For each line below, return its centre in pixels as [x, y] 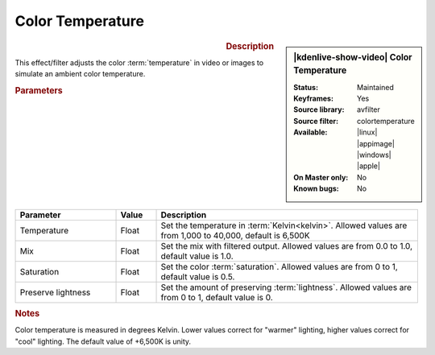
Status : [306, 87]
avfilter [369, 109]
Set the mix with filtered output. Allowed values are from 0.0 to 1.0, [287, 246]
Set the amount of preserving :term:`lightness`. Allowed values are [286, 287]
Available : [311, 132]
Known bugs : [317, 188]
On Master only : [321, 177]
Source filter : [316, 121]
